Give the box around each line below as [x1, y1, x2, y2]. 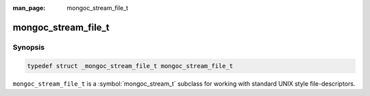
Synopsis [12, 42, 45, 52]
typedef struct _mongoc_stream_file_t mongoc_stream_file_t [27, 62, 234, 69]
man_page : [12, 4, 46, 12]
